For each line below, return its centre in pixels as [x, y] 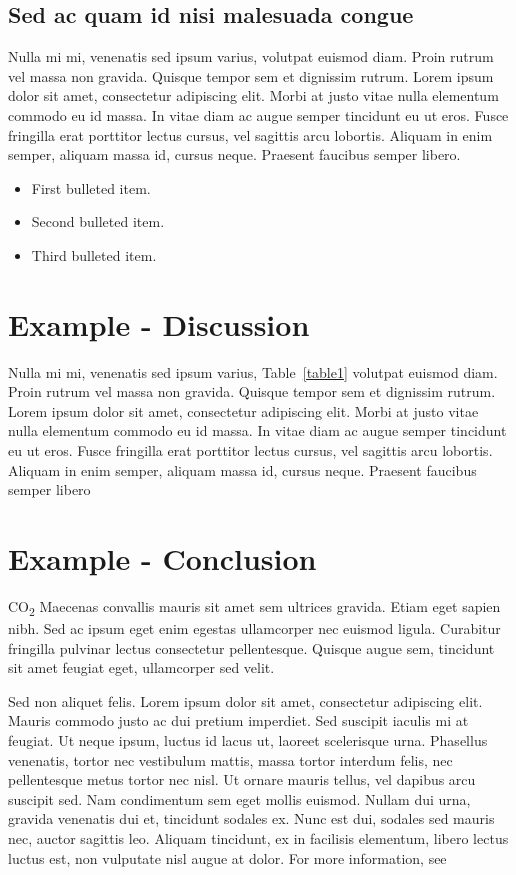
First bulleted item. [91, 187]
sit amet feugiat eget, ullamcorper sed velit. [141, 667]
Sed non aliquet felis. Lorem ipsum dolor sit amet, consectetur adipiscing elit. [245, 700]
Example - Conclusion [162, 558]
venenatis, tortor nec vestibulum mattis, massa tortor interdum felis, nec [230, 759]
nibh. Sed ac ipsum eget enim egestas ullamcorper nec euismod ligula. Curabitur [254, 628]
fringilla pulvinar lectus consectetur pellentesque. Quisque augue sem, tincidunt [251, 647]
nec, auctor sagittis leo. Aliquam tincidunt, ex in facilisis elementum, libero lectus [258, 838]
